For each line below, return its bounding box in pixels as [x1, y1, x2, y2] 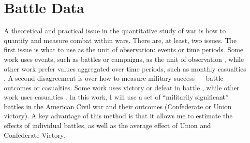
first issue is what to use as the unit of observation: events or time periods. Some [4, 44, 244, 55]
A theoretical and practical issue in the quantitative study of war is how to [4, 26, 226, 36]
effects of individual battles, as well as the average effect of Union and [4, 120, 211, 130]
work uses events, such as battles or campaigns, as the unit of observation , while [4, 54, 244, 64]
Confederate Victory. [4, 129, 65, 140]
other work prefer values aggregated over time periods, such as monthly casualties [4, 63, 246, 73]
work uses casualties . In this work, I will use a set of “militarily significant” [4, 92, 229, 102]
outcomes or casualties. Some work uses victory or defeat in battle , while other [4, 82, 240, 92]
